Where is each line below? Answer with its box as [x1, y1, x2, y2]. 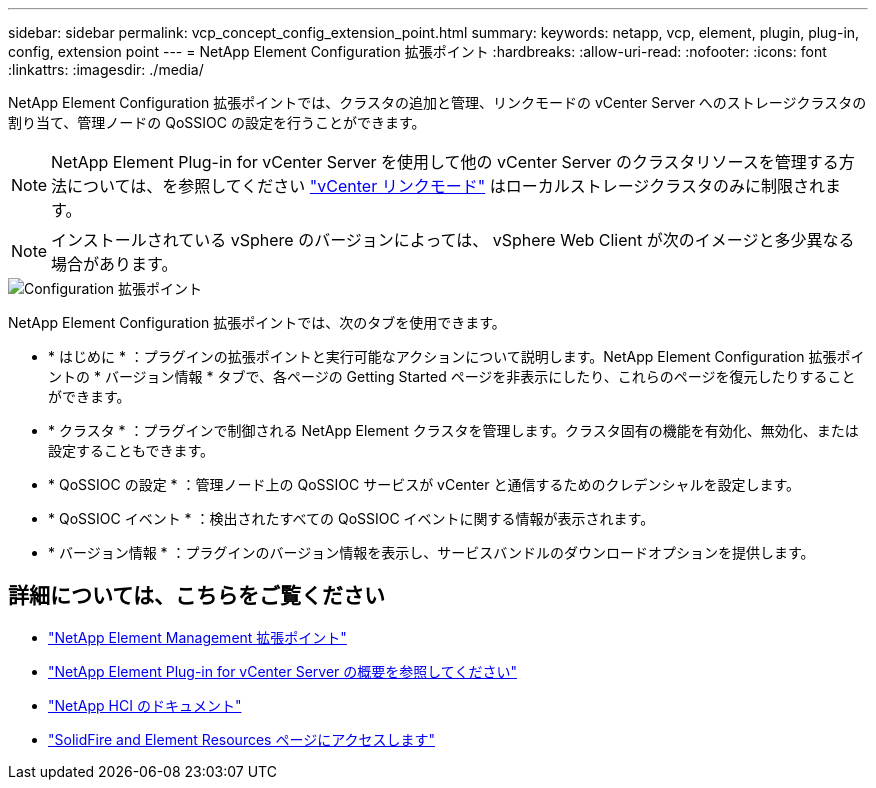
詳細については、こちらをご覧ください [8, 583, 385, 609]
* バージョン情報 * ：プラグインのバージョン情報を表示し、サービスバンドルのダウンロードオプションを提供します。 [48, 544, 815, 561]
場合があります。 [51, 254, 178, 274]
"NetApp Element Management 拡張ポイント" [48, 628, 347, 646]
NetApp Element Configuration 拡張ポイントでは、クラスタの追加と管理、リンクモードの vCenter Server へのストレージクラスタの [8, 94, 867, 111]
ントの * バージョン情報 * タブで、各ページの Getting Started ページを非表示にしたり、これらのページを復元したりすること [48, 368, 856, 385]
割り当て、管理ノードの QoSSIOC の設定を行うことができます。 [8, 114, 426, 131]
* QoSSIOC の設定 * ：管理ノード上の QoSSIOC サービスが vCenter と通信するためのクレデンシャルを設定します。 [48, 476, 801, 493]
